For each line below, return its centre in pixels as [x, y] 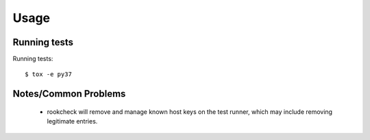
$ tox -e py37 [48, 74]
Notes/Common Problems [69, 94]
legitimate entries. [72, 121]
